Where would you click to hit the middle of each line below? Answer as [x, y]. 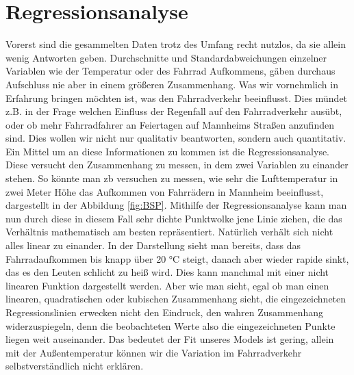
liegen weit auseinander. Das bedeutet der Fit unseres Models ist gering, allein [170, 339]
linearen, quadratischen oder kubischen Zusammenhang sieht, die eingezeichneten [176, 299]
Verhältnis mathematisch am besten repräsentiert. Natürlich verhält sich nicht [169, 232]
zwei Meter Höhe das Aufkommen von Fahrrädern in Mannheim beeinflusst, [165, 191]
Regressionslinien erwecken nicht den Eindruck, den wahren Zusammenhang [165, 312]
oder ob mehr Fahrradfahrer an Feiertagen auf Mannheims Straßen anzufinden [170, 124]
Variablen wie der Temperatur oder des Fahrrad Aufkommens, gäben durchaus [170, 71]
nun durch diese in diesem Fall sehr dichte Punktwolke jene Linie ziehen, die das [174, 218]
